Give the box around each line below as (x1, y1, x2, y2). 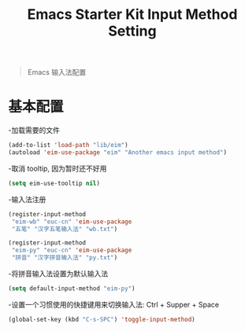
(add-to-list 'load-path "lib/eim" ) (8, 142, 128, 149)
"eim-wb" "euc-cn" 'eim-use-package (11, 218, 132, 226)
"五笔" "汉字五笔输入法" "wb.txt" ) (11, 225, 118, 233)
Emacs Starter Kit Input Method (27, 6, 238, 24)
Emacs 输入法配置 (27, 68, 87, 77)
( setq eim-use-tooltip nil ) (8, 179, 101, 187)
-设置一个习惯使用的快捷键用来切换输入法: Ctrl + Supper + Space (8, 300, 219, 309)
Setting (108, 22, 157, 40)
